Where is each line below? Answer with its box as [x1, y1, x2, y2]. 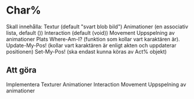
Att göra [6, 65, 37, 75]
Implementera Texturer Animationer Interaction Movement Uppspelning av [6, 81, 187, 88]
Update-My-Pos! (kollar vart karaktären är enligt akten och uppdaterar [6, 42, 177, 49]
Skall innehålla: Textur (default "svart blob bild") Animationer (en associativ [6, 23, 189, 30]
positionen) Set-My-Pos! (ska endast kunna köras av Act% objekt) [6, 48, 167, 55]
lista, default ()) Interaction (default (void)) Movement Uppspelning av [6, 29, 175, 36]
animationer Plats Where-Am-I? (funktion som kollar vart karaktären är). [6, 35, 180, 42]
